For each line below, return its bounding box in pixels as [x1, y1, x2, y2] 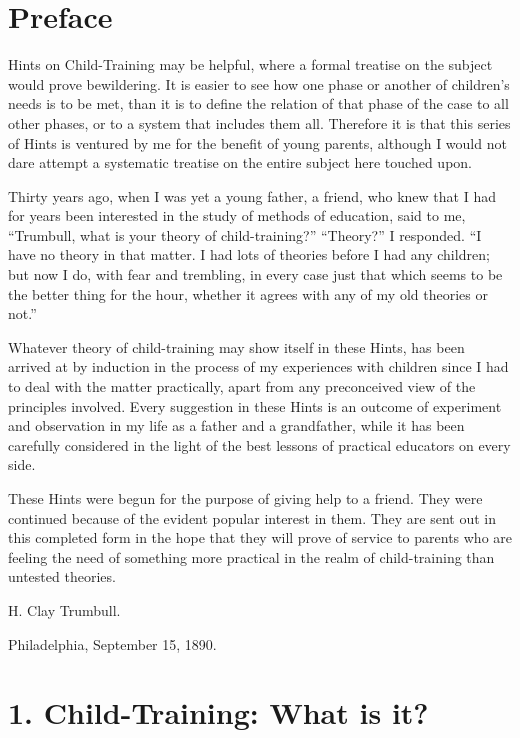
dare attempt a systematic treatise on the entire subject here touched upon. [8, 152, 472, 173]
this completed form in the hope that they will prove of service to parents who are [8, 527, 513, 548]
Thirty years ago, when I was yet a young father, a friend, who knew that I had [8, 185, 496, 206]
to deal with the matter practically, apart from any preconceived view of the [8, 376, 476, 397]
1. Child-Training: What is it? [8, 692, 429, 733]
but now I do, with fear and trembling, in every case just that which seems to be [8, 264, 503, 285]
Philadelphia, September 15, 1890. [8, 633, 217, 654]
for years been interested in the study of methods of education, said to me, [8, 205, 466, 226]
